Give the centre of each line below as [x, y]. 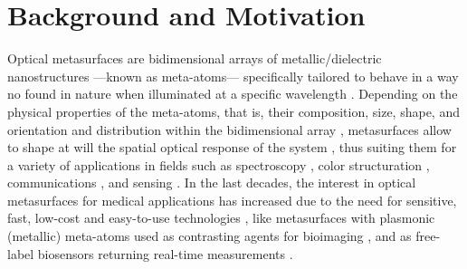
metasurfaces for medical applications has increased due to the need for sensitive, [232, 200]
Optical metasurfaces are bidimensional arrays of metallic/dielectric [195, 58]
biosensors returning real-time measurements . [165, 253]
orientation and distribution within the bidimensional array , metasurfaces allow [229, 129]
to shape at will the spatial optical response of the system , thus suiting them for [232, 147]
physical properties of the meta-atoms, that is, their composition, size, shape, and [233, 111]
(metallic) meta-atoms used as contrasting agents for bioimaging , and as [210, 236]
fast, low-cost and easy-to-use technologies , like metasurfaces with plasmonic [221, 218]
